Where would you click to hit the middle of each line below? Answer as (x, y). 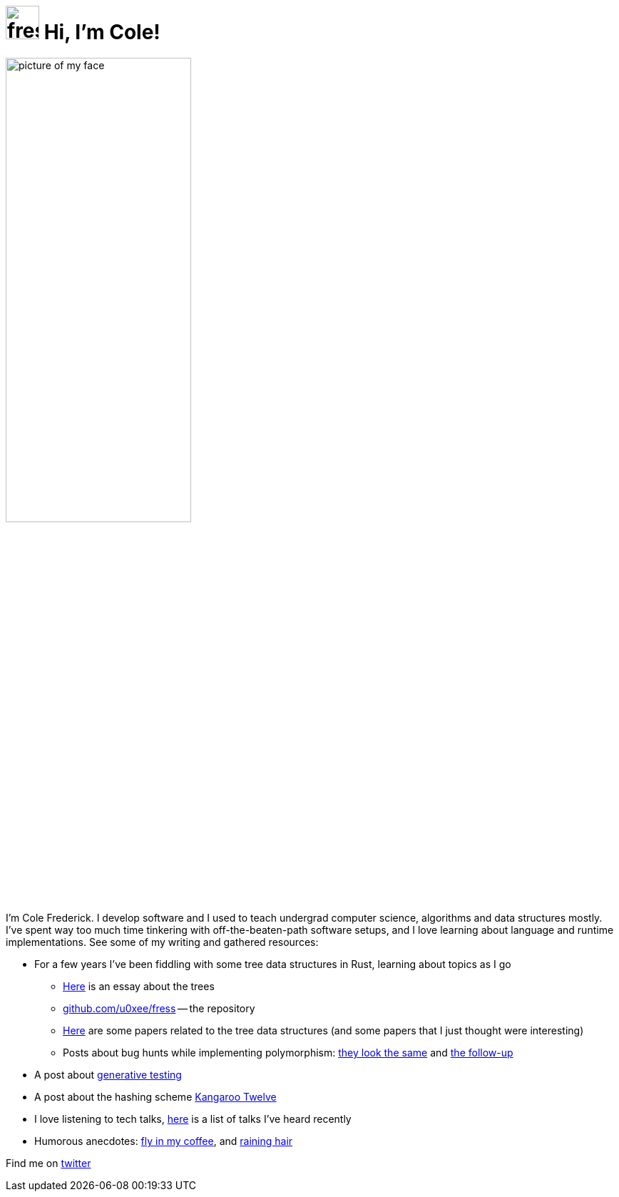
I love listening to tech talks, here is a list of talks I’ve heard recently (193, 1119)
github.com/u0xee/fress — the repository (159, 1009)
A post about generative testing (108, 1075)
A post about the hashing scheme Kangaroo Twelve (155, 1097)
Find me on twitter (48, 1163)
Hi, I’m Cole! (102, 32)
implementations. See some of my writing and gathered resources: (162, 942)
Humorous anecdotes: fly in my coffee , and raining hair (164, 1141)
